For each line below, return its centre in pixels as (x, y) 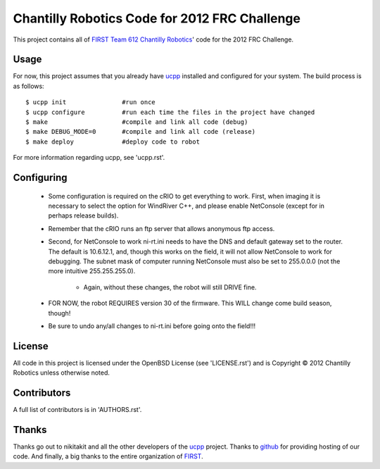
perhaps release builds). (83, 215)
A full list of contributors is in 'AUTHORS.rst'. (77, 410)
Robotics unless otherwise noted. (62, 373)
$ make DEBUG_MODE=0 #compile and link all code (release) (141, 132)
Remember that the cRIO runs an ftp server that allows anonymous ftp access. (161, 228)
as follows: (29, 86)
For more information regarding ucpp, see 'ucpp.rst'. (89, 158)
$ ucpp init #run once (91, 102)
